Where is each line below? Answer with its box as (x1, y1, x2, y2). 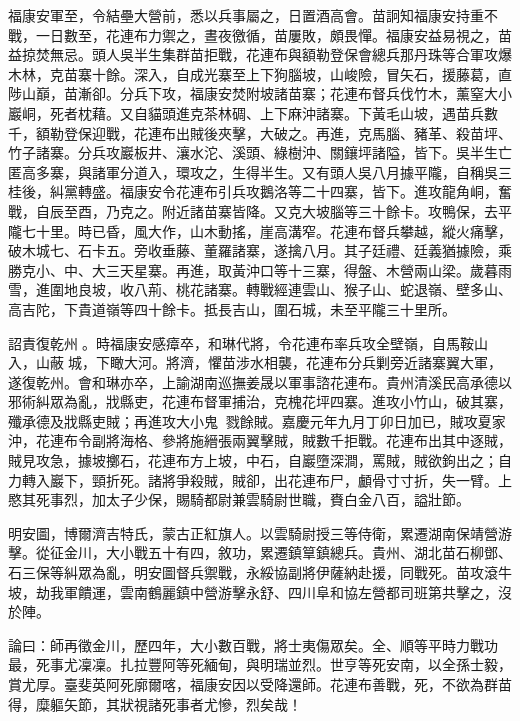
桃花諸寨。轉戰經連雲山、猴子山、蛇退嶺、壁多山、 (175, 279, 512, 300)
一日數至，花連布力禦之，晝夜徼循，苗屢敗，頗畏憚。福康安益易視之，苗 (35, 24, 512, 45)
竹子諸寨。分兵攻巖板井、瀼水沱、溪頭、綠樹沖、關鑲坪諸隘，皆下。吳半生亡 (8, 142, 512, 163)
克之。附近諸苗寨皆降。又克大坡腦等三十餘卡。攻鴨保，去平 (119, 200, 512, 221)
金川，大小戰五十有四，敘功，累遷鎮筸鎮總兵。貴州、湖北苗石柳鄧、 (63, 542, 512, 563)
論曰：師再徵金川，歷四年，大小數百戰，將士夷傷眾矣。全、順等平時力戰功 (8, 634, 498, 655)
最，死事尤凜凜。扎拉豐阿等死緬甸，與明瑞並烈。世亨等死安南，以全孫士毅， (8, 654, 512, 675)
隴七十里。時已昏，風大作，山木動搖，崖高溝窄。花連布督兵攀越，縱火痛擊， (8, 220, 512, 241)
